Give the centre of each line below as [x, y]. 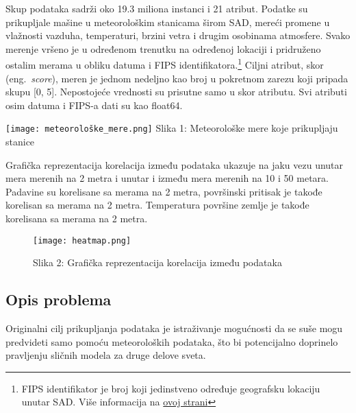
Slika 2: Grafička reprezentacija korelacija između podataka [157, 262]
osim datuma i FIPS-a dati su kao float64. [94, 105]
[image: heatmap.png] [82, 240]
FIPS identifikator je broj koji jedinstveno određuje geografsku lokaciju [171, 388]
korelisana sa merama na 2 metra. [77, 219]
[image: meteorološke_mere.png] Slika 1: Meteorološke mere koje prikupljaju [172, 128]
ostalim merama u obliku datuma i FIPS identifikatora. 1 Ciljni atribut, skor [165, 64]
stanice [20, 142]
